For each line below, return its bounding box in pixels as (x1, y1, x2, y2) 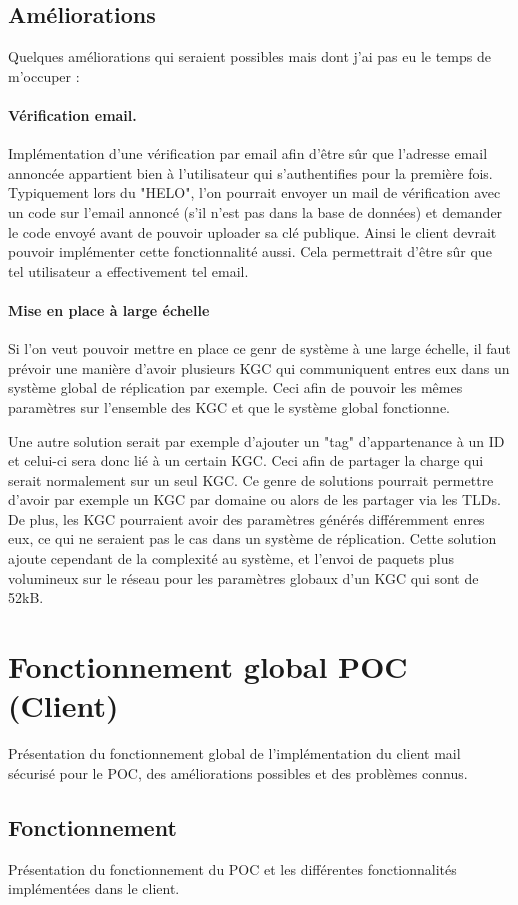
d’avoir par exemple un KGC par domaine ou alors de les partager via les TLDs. (8, 489, 501, 510)
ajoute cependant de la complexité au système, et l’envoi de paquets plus (8, 548, 454, 569)
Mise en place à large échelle (8, 299, 210, 320)
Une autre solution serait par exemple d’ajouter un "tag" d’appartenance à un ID (8, 430, 505, 451)
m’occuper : (8, 65, 80, 86)
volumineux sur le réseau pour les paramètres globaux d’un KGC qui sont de (8, 567, 479, 588)
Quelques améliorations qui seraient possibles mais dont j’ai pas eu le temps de (8, 46, 491, 67)
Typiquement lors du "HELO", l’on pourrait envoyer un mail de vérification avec (8, 182, 501, 203)
